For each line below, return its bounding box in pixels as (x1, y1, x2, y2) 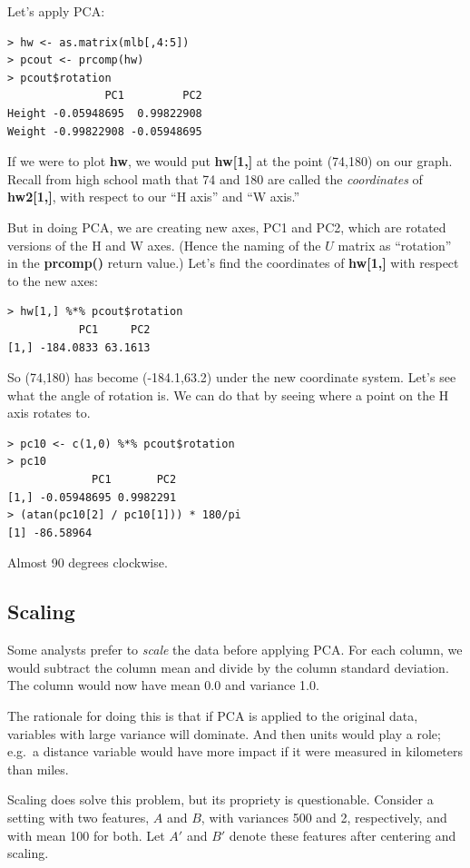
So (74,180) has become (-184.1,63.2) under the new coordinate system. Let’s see (7, 368, 456, 387)
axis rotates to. (7, 403, 91, 422)
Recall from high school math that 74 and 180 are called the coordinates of (7, 169, 423, 188)
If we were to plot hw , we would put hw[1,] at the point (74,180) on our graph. (7, 152, 453, 171)
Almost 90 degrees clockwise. (7, 553, 168, 572)
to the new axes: (7, 271, 99, 290)
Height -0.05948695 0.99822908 (7, 106, 202, 120)
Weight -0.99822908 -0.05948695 (7, 124, 202, 138)
